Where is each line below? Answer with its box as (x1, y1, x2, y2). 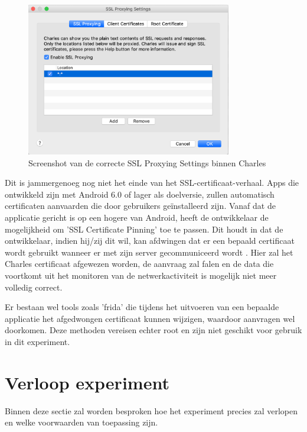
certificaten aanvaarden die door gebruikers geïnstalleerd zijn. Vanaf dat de (5, 199, 276, 212)
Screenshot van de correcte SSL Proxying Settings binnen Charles (28, 156, 266, 169)
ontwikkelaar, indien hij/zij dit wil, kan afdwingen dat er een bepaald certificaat (5, 234, 295, 247)
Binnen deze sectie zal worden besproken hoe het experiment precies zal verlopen (5, 404, 298, 417)
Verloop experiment (5, 370, 169, 394)
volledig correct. (5, 281, 63, 293)
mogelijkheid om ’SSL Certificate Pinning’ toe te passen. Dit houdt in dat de (5, 223, 283, 235)
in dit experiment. (5, 335, 70, 347)
